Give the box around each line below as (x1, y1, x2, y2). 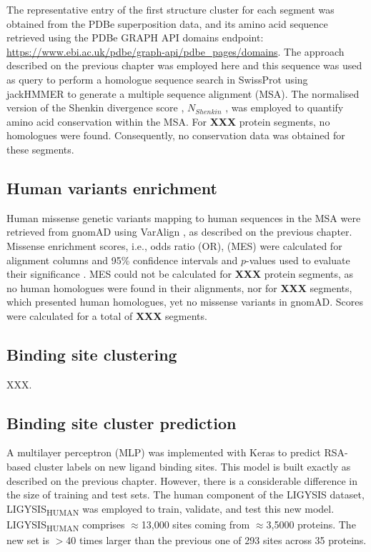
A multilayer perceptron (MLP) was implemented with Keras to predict (6, 445, 321, 460)
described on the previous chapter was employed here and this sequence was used (6, 58, 362, 73)
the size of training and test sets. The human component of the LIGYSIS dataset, (6, 487, 365, 502)
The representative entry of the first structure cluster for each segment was (6, 2, 335, 16)
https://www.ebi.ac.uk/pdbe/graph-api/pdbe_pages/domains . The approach (6, 44, 345, 59)
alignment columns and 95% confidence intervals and (6, 252, 238, 267)
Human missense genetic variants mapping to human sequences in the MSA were (6, 210, 361, 225)
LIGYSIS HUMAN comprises (6, 516, 125, 533)
